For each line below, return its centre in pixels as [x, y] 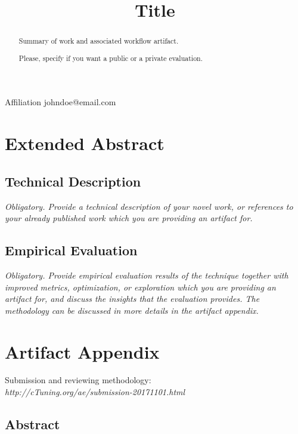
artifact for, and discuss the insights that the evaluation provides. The [132, 299]
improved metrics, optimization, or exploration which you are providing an [140, 287]
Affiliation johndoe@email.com [60, 102]
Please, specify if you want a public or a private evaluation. [111, 58]
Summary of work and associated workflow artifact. [99, 41]
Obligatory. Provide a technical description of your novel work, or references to [149, 206]
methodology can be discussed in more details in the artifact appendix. [132, 310]
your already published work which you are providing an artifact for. [129, 218]
